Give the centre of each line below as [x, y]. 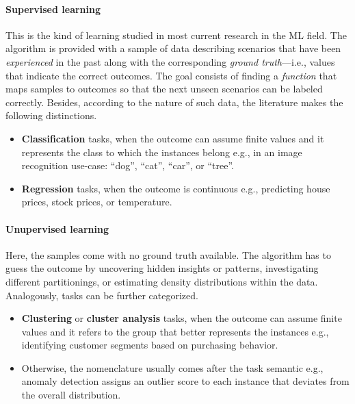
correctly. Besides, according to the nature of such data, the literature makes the [174, 102]
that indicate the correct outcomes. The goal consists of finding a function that [171, 75]
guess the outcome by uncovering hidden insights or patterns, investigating [162, 268]
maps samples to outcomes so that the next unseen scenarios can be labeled [164, 89]
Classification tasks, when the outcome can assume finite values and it [173, 138]
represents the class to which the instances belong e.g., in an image [162, 152]
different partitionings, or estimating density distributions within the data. [162, 281]
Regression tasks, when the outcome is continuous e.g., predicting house [176, 188]
